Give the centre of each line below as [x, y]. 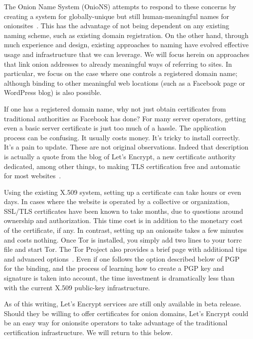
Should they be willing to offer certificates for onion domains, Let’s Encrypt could [126, 313]
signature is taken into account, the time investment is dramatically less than [119, 278]
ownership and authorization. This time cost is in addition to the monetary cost [123, 220]
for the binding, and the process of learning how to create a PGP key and [114, 268]
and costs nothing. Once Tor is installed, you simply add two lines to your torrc [123, 239]
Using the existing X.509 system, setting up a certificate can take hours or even [123, 192]
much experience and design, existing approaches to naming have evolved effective [126, 45]
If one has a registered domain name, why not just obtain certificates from [115, 108]
